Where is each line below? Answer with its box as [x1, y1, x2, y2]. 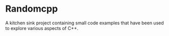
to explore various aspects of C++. [5, 25, 79, 31]
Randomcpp [5, 3, 58, 15]
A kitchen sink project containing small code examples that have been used [5, 20, 164, 26]
